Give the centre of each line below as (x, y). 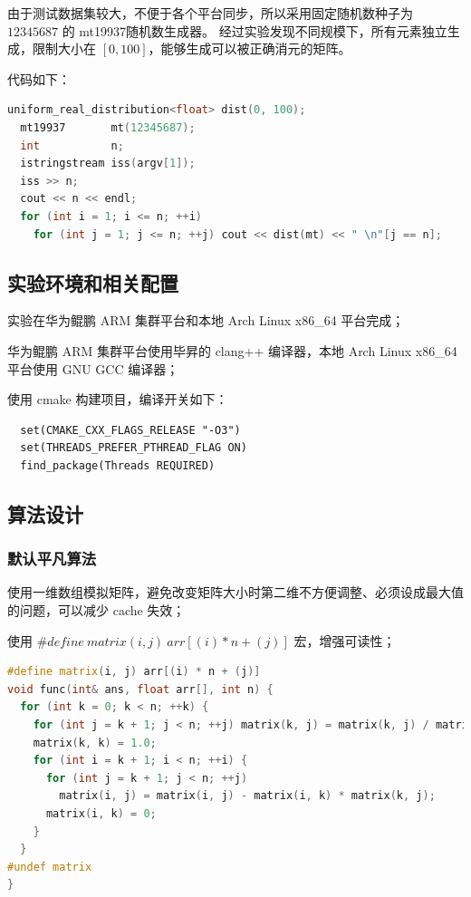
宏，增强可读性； (345, 640)
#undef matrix (50, 867)
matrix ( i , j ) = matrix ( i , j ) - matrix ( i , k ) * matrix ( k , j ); (247, 796)
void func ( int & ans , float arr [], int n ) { (140, 689)
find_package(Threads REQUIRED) (118, 465)
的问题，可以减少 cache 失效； (96, 610)
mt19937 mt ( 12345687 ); (108, 127)
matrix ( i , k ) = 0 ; (101, 814)
